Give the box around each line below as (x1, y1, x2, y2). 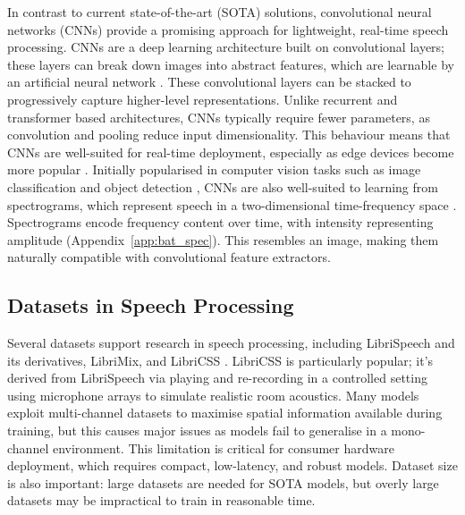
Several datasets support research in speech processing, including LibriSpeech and (7, 333, 455, 352)
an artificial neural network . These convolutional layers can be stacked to (7, 72, 411, 91)
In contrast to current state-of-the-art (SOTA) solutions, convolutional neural (7, 3, 432, 21)
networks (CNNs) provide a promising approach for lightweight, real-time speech (7, 20, 449, 38)
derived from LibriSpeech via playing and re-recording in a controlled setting (7, 368, 427, 387)
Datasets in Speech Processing (7, 291, 294, 319)
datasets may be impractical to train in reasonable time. (7, 491, 316, 510)
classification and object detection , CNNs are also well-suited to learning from (7, 177, 438, 196)
